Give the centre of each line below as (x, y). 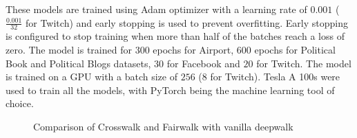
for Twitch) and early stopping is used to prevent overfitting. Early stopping (187, 22)
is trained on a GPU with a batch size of (91, 77)
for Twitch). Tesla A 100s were (275, 77)
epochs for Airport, (193, 50)
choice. (20, 103)
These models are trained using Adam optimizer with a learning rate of (156, 9)
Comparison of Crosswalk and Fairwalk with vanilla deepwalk (163, 126)
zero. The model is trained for (69, 50)
